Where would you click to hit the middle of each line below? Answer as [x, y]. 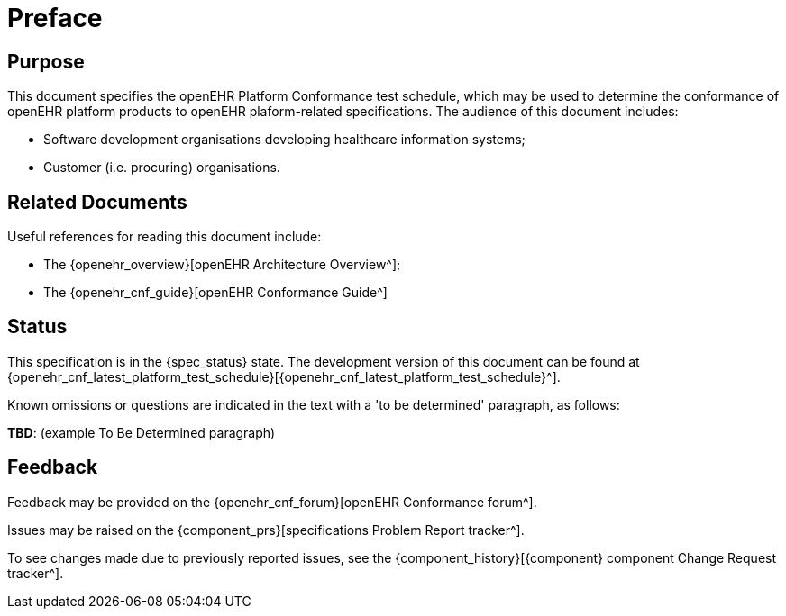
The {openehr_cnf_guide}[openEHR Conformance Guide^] [215, 293]
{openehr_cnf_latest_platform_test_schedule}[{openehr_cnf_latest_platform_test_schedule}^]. [284, 376]
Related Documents [97, 202]
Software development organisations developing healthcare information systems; [284, 140]
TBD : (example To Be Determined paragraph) [142, 432]
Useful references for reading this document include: [165, 237]
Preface [55, 18]
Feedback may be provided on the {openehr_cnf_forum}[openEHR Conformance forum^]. [272, 502]
